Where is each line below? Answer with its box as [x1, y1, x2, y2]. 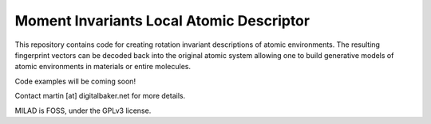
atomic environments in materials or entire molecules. [14, 62, 192, 72]
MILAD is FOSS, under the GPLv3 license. [14, 106, 152, 115]
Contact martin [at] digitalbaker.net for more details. [14, 91, 186, 101]
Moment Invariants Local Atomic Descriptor [14, 12, 310, 29]
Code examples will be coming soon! [14, 76, 136, 86]
